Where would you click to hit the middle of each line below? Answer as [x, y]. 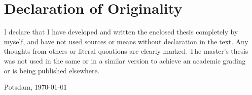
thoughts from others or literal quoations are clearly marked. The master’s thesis [126, 51]
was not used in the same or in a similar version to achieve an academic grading [125, 60]
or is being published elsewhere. [52, 70]
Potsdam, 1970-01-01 [36, 87]
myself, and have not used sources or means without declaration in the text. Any [126, 41]
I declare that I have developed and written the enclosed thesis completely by [121, 32]
